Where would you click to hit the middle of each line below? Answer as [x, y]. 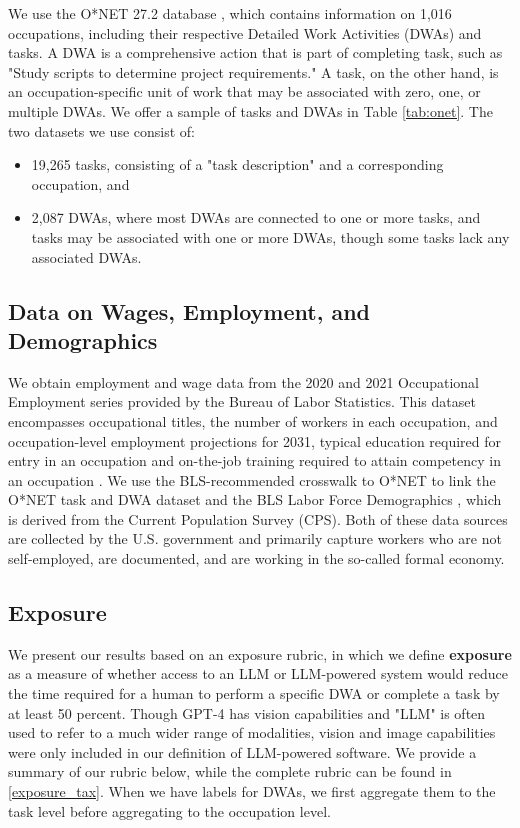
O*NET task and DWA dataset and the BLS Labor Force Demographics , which [255, 499]
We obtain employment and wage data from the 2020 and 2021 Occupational [243, 381]
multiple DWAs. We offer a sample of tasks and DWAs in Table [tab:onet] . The [250, 110]
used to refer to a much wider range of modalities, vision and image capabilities [252, 732]
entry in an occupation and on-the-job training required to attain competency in [254, 460]
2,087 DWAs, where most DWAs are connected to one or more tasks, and [256, 217]
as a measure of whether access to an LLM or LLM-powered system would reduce [258, 673]
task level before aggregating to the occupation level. [169, 810]
